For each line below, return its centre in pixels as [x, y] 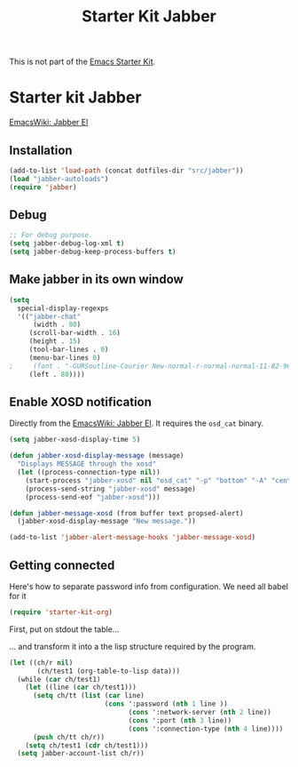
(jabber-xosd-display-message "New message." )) [107, 522]
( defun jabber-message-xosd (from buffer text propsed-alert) [126, 513]
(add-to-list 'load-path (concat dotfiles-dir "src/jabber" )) [126, 171]
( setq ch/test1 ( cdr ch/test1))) [87, 745]
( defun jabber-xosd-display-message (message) [97, 456]
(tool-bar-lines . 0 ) [69, 350]
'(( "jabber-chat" [49, 316]
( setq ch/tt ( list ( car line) [88, 696]
